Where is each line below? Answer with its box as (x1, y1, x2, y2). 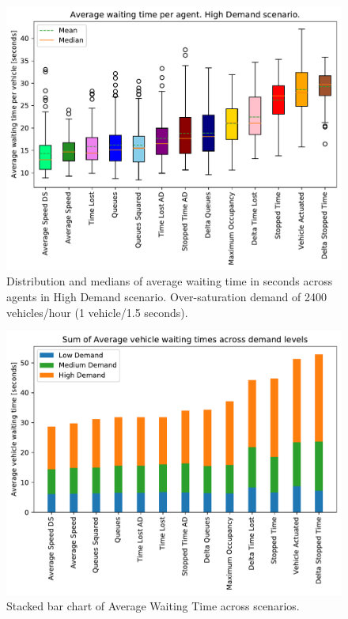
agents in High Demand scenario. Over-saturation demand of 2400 (6, 288, 327, 304)
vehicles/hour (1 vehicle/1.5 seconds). (6, 304, 188, 320)
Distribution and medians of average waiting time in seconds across (6, 273, 333, 289)
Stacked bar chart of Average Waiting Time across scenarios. (6, 598, 300, 614)
